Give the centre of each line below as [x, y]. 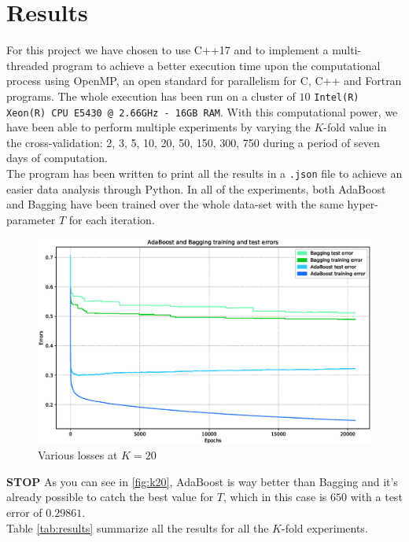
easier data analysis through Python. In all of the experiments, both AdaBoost [196, 188]
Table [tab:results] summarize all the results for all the [138, 527]
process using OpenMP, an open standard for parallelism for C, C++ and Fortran [204, 81]
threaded [28, 65]
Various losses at [78, 455]
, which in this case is [275, 497]
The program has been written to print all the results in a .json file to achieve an [204, 173]
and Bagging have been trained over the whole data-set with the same [175, 204]
